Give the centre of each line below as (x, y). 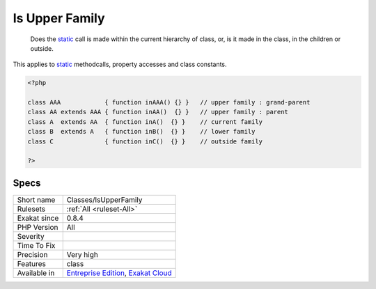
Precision (32, 254)
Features (32, 263)
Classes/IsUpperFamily (104, 200)
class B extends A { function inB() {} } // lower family (141, 132)
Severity (31, 236)
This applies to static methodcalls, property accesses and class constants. (120, 64)
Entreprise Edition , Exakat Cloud (119, 273)
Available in (36, 273)
